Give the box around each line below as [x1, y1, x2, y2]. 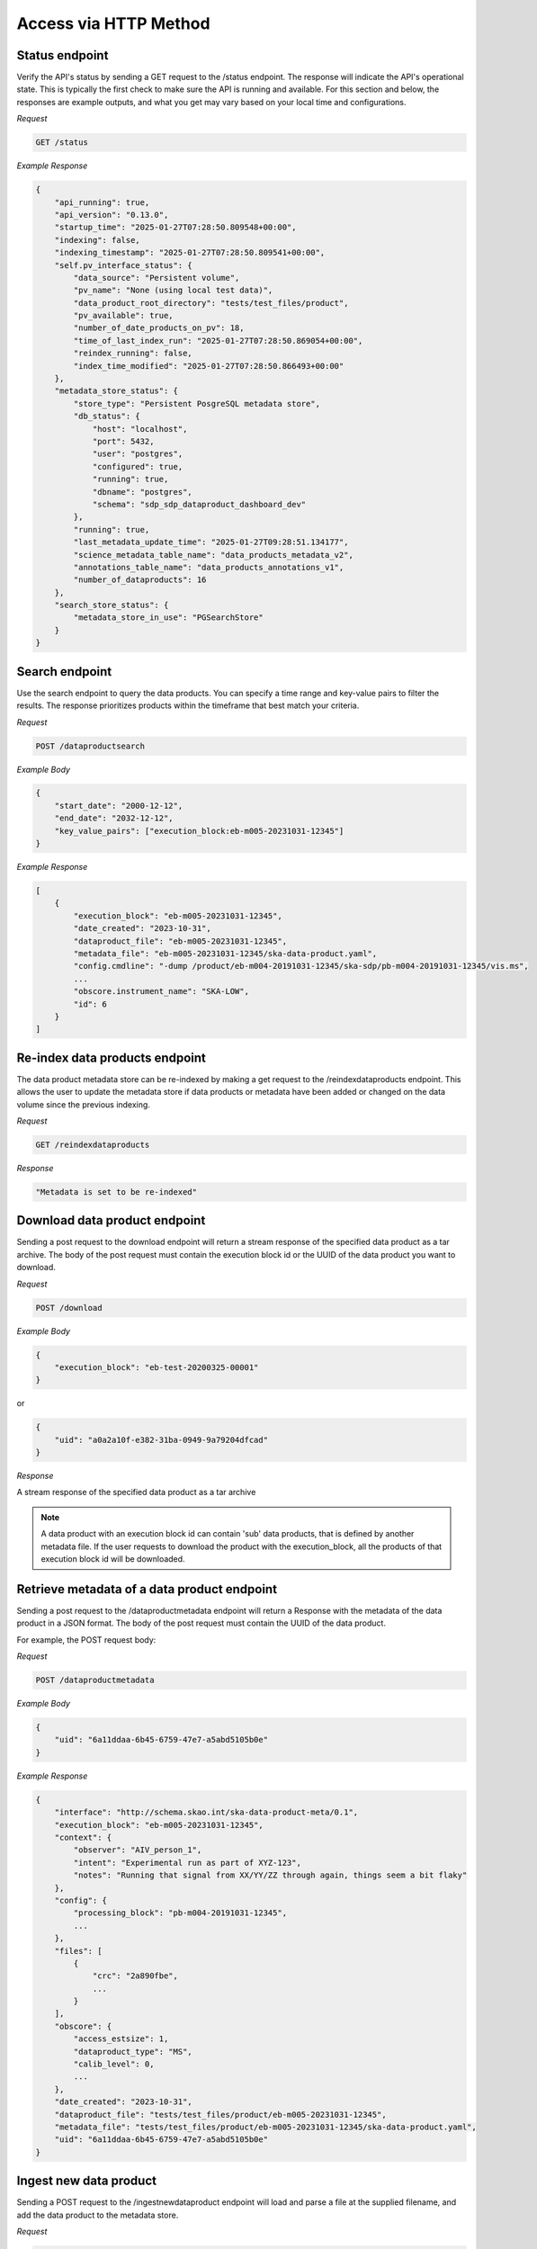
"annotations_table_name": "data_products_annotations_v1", [73, 562, 345, 572]
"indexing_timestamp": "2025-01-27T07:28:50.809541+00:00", [54, 247, 326, 258]
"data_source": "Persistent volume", [73, 273, 240, 282]
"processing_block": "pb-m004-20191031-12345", [73, 1908, 288, 1918]
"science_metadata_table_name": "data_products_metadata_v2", [73, 550, 354, 560]
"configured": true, [92, 461, 183, 471]
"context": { [54, 1832, 112, 1842]
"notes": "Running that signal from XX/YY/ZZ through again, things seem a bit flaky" [73, 1870, 468, 1880]
